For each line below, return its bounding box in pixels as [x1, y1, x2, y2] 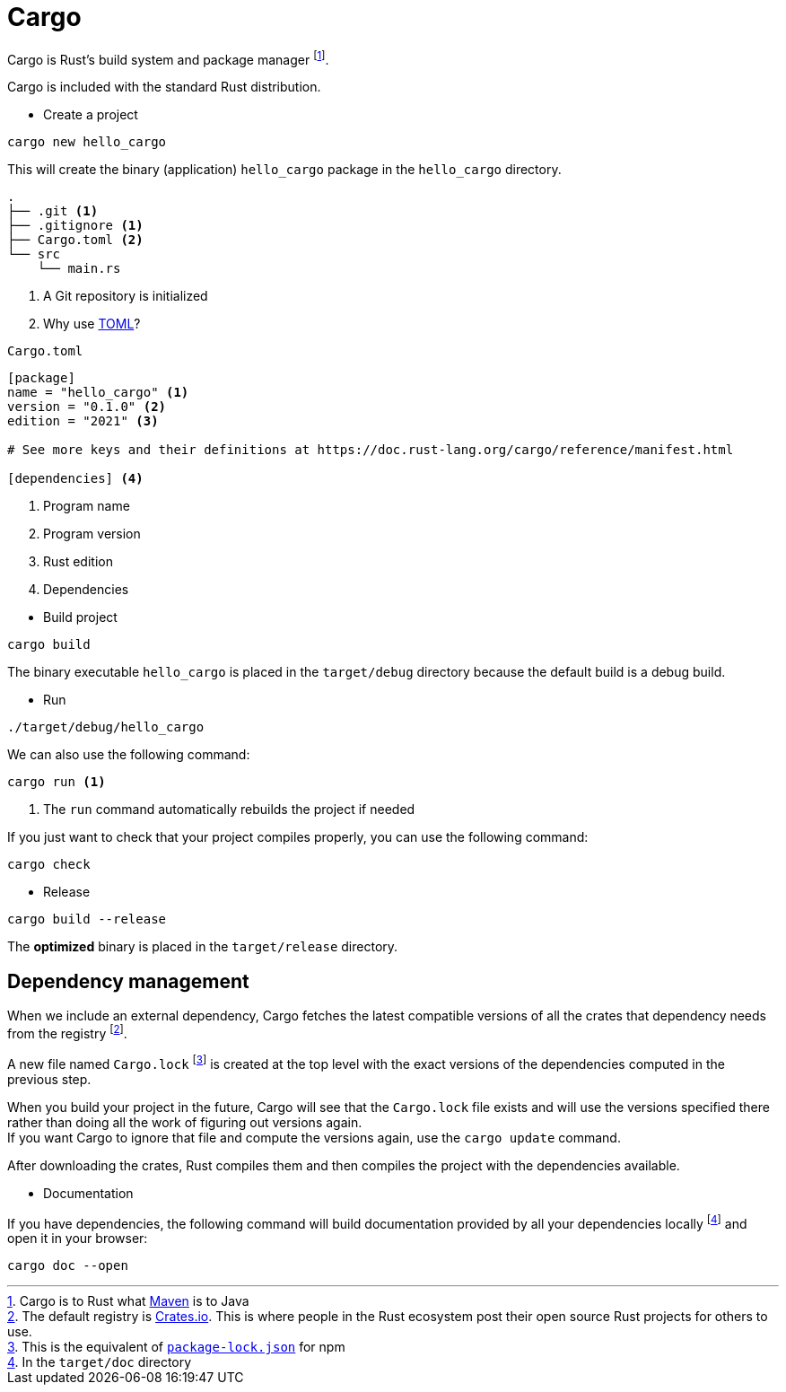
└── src [7, 247, 61, 262]
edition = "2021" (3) [7, 414, 159, 429]
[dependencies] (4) [7, 471, 144, 486]
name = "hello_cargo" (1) [7, 385, 189, 400]
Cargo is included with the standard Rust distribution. [7, 79, 321, 95]
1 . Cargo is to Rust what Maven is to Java [7, 1293, 249, 1309]
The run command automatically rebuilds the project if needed [43, 801, 415, 818]
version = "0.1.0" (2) [7, 399, 167, 415]
